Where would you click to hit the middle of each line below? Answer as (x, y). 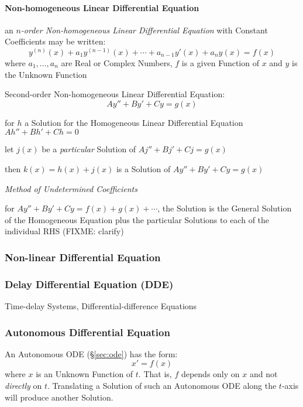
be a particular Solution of (89, 149)
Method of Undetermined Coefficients (71, 188)
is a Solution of (143, 168)
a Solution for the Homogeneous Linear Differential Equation (134, 122)
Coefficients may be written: (55, 41)
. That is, (155, 374)
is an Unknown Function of (85, 374)
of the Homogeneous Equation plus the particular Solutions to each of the (137, 219)
